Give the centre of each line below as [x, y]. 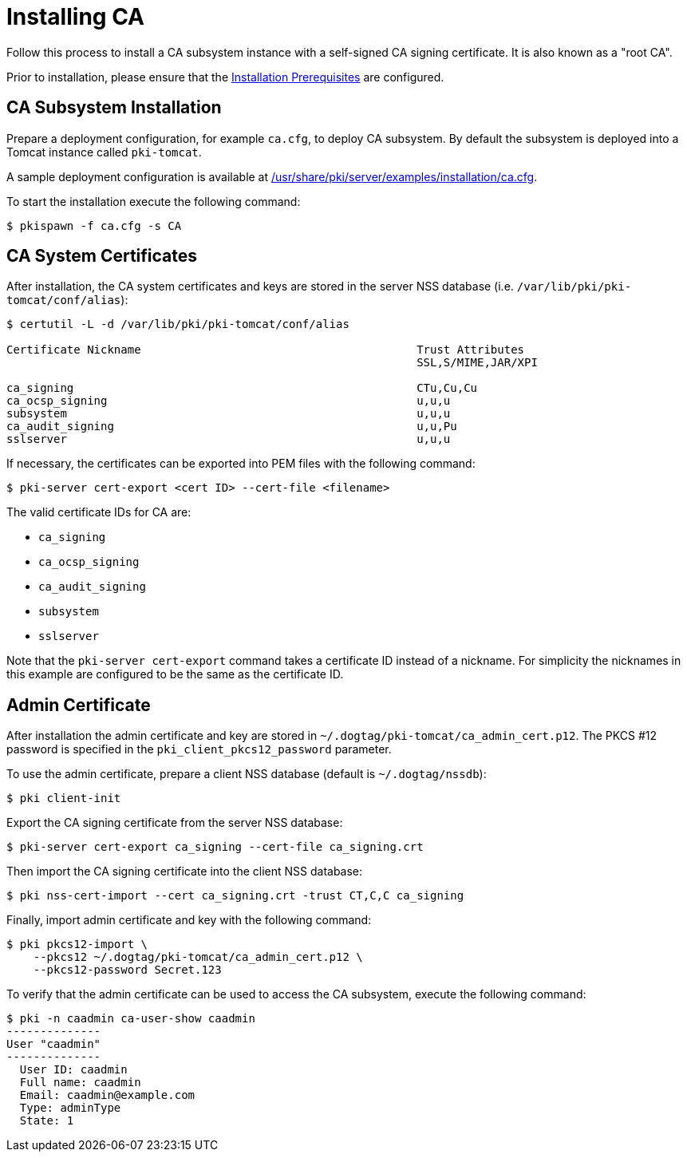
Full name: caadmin [80, 1083]
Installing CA [75, 17]
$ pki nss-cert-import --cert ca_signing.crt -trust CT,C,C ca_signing [235, 896]
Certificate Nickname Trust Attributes [266, 350]
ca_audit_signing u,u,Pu [232, 427]
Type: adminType [70, 1108]
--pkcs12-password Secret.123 [127, 970]
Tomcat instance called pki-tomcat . [104, 152]
